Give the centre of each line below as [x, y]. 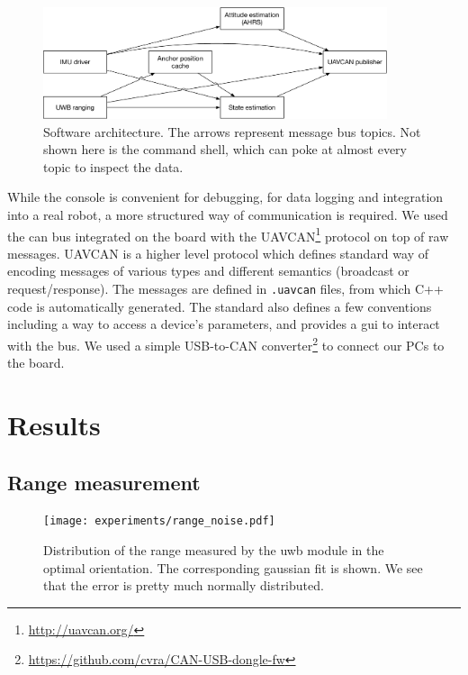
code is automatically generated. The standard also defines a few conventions [220, 306]
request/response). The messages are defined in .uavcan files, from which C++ [225, 289]
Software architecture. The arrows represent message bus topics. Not [232, 131]
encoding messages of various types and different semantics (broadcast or [208, 271]
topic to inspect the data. [113, 166]
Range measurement [104, 482]
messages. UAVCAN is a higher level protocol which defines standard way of [218, 253]
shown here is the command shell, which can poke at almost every [225, 149]
